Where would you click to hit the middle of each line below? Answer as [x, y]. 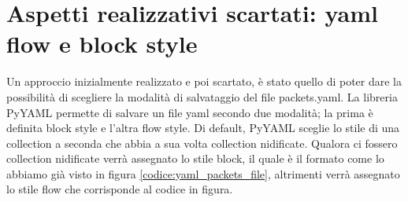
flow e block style [102, 44]
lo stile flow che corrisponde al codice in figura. [120, 189]
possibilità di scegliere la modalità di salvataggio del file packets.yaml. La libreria [202, 96]
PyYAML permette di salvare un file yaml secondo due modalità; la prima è [190, 112]
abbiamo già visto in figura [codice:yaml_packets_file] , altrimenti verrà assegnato [203, 173]
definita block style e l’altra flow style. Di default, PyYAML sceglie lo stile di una [203, 128]
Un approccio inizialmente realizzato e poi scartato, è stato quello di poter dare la [204, 81]
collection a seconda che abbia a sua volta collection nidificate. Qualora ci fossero [202, 143]
